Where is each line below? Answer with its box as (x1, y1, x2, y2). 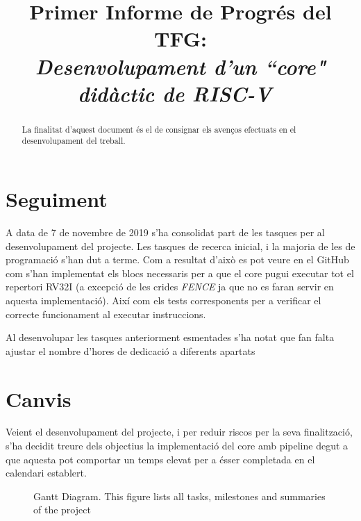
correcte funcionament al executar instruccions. (6, 306, 206, 321)
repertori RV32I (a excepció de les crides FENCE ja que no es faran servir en (6, 279, 334, 294)
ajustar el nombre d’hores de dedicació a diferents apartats (6, 343, 255, 358)
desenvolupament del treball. (22, 135, 126, 147)
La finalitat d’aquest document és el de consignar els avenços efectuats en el (22, 123, 296, 135)
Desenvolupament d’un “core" (35, 51, 326, 81)
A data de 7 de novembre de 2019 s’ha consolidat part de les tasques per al (6, 224, 325, 239)
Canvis (6, 384, 72, 413)
